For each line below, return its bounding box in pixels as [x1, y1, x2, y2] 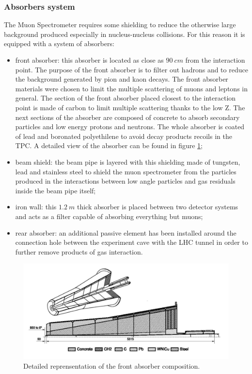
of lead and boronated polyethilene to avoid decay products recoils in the [15, 131, 232, 141]
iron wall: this [15, 202, 57, 212]
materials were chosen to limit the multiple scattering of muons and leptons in [15, 83, 248, 93]
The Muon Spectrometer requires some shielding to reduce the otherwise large [4, 19, 236, 30]
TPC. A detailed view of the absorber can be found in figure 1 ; [15, 140, 203, 151]
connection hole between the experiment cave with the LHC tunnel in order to [15, 237, 248, 247]
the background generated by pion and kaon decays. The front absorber [15, 74, 228, 84]
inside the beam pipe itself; [15, 185, 96, 195]
